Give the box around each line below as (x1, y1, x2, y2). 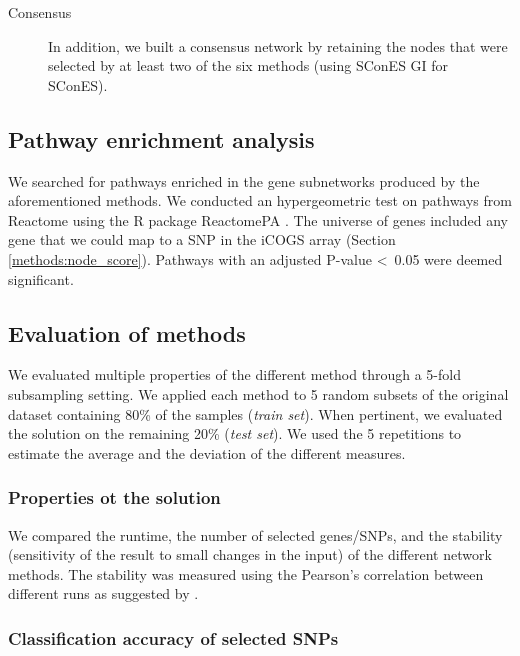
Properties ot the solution (8, 485, 221, 510)
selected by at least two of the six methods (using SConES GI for (48, 55, 449, 76)
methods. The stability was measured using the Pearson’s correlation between (8, 563, 484, 584)
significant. (8, 268, 74, 289)
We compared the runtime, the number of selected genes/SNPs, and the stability (8, 524, 503, 545)
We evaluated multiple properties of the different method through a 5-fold (8, 364, 461, 385)
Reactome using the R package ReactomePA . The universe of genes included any (8, 209, 508, 230)
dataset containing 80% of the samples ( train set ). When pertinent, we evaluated (8, 403, 503, 424)
